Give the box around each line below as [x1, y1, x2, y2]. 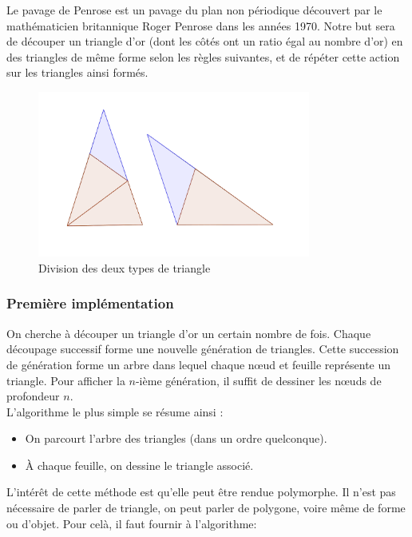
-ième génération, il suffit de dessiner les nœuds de [135, 372, 382, 388]
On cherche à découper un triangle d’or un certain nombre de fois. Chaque [6, 324, 371, 341]
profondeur [6, 388, 60, 404]
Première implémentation [6, 293, 174, 313]
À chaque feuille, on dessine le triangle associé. [25, 456, 254, 473]
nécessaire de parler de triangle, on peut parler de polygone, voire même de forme [6, 499, 406, 516]
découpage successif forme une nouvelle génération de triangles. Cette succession [6, 340, 399, 357]
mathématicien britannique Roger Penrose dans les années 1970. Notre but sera [6, 17, 395, 34]
